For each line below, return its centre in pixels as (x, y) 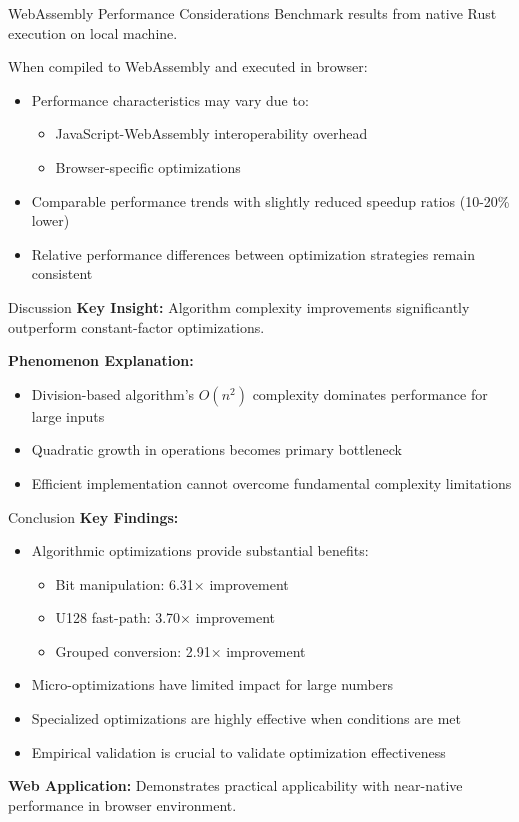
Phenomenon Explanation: (101, 360)
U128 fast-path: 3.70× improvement (165, 617)
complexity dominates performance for (370, 393)
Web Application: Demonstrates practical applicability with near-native (235, 785)
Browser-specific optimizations (148, 166)
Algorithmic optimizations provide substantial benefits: (200, 550)
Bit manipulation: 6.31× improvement (172, 583)
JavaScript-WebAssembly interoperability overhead (211, 133)
